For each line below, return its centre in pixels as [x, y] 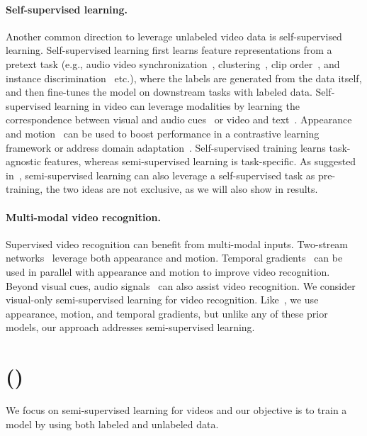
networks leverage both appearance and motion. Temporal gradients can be [174, 258]
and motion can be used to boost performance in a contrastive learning [163, 133]
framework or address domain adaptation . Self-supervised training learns [166, 147]
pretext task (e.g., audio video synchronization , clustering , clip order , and [173, 63]
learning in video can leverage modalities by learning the [177, 105]
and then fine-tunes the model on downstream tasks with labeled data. [159, 92]
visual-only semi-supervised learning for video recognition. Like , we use [162, 300]
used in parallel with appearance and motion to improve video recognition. [168, 271]
